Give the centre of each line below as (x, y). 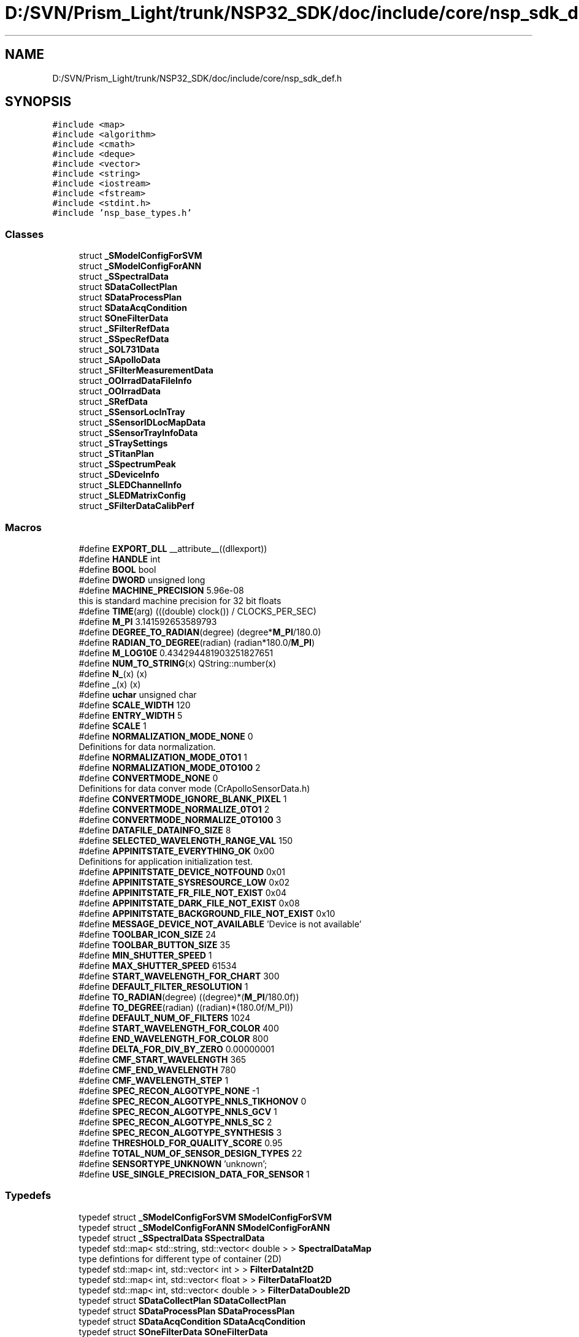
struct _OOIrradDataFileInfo (135, 381)
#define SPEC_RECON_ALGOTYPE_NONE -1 (169, 1090)
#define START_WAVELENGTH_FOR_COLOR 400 (179, 1028)
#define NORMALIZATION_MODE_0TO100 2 (170, 767)
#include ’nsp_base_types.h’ (122, 213)
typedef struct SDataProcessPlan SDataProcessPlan (187, 1311)
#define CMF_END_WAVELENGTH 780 (157, 1070)
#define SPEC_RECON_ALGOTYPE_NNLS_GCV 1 (178, 1111)
